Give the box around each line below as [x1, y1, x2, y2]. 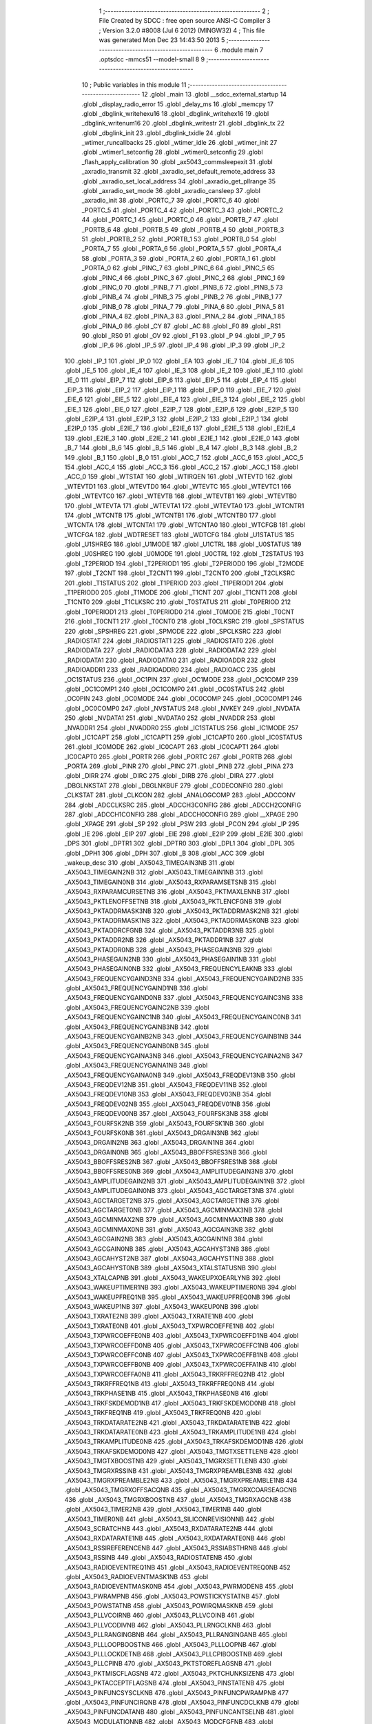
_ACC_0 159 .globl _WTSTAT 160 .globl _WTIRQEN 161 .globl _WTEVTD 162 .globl [64, 472, 293, 481]
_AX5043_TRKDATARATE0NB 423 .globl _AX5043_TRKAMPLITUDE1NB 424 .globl [64, 1428, 296, 1436]
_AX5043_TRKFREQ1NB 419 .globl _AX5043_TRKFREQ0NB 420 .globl [64, 1409, 261, 1417]
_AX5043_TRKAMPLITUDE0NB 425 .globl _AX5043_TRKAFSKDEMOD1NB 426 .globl [64, 1438, 304, 1446]
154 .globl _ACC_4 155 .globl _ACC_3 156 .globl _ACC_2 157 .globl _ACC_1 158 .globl [64, 463, 299, 471]
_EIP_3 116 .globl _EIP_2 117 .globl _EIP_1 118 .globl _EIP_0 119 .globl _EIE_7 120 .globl [64, 385, 301, 394]
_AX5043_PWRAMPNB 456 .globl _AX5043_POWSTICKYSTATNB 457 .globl [64, 1592, 280, 1600]
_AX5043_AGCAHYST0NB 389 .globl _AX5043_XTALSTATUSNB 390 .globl [64, 1264, 277, 1272]
